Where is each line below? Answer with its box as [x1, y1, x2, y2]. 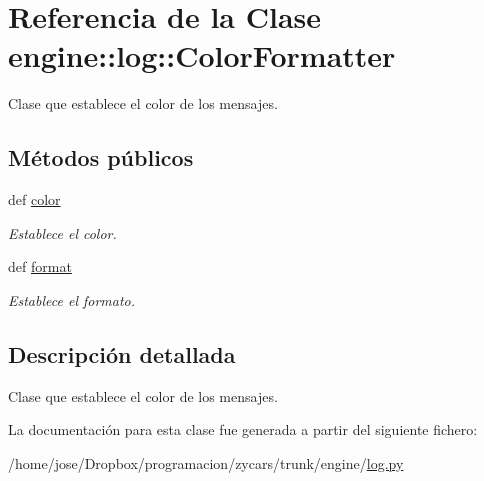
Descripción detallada [8, 338, 236, 369]
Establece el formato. [8, 289, 136, 310]
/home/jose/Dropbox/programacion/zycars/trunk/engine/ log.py [8, 452, 404, 473]
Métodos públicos [8, 142, 194, 173]
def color [8, 189, 61, 210]
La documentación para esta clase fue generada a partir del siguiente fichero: [8, 419, 478, 440]
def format [8, 256, 72, 277]
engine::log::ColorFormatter [8, 35, 396, 76]
